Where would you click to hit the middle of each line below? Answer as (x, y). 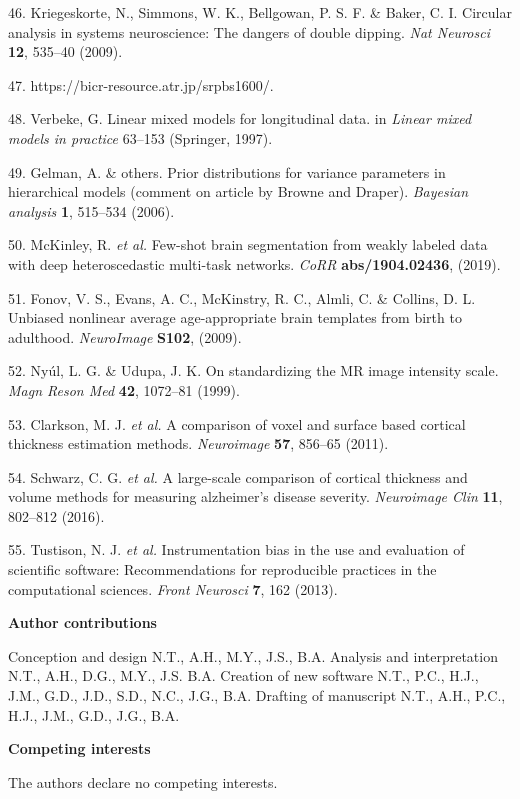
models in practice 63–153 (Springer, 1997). (140, 137)
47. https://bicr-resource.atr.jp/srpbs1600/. (141, 84)
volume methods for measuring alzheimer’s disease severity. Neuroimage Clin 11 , (255, 496)
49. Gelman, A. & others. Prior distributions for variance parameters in (227, 171)
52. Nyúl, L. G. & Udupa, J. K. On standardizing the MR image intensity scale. (253, 370)
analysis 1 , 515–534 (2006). (91, 210)
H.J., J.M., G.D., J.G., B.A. (94, 714)
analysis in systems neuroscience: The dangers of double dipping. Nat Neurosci (249, 31)
